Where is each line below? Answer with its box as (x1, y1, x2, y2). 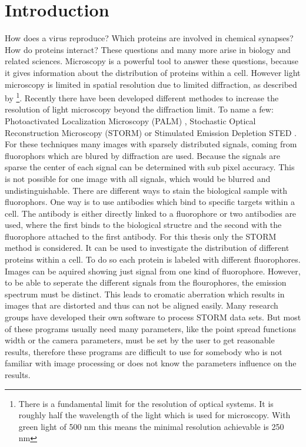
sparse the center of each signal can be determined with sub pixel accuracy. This (5, 161, 295, 173)
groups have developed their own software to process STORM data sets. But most (5, 311, 301, 323)
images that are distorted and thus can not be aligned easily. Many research (5, 299, 278, 312)
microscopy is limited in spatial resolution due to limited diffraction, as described (5, 78, 297, 90)
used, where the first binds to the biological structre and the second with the (5, 218, 282, 231)
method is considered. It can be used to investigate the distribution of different (5, 241, 290, 254)
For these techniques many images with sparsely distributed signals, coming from (5, 138, 297, 150)
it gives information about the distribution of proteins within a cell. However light (5, 66, 301, 78)
